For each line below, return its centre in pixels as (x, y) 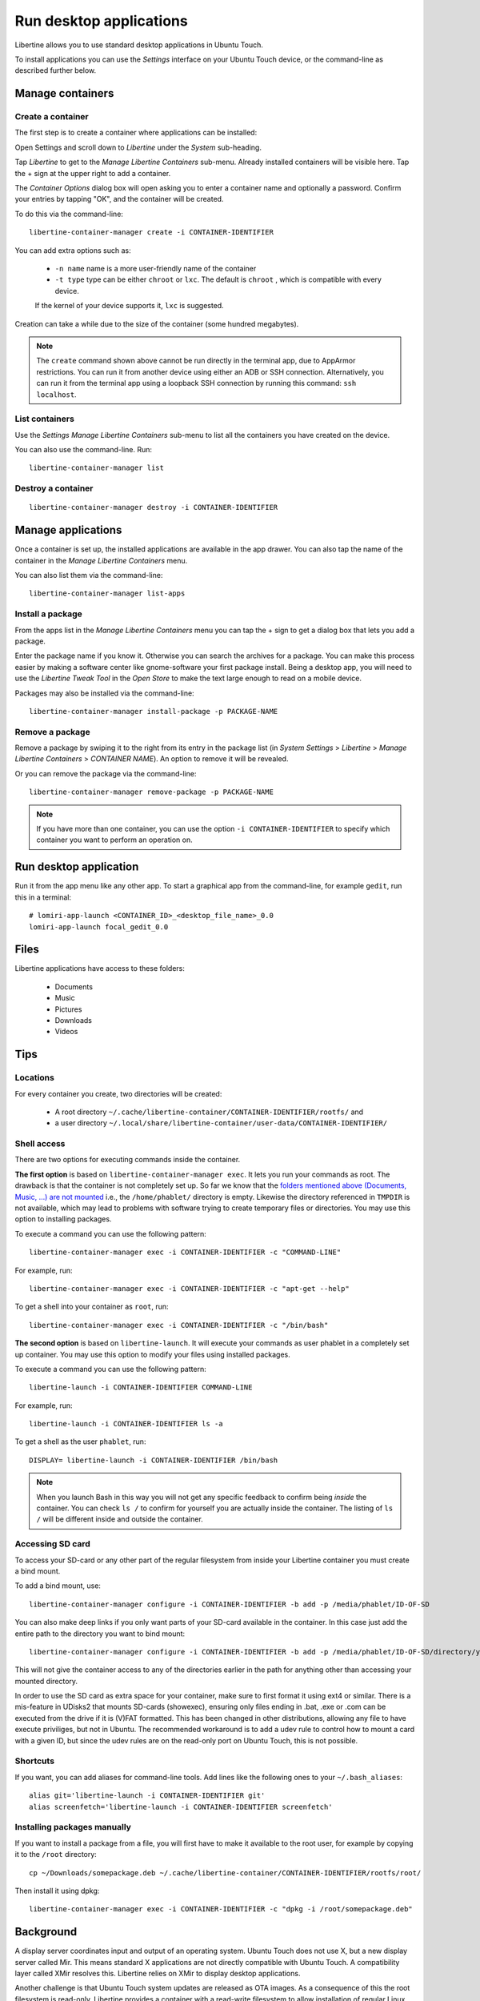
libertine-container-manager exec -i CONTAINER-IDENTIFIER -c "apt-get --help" (189, 1288)
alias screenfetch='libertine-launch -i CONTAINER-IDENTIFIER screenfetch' (181, 1807)
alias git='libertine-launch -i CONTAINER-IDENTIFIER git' (147, 1796)
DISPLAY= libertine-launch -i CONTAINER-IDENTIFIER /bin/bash (154, 1460)
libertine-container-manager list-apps (107, 593)
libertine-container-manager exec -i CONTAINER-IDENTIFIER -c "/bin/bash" (179, 1325)
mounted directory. (46, 1681)
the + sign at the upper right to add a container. (93, 173)
